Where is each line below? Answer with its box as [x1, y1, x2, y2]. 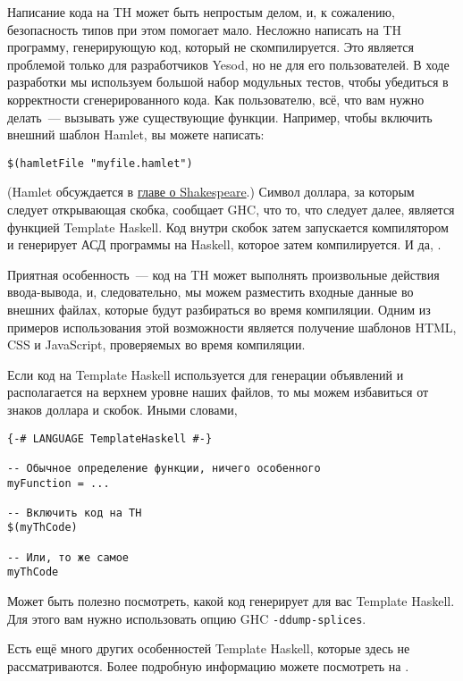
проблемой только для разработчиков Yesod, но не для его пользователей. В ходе [7, 55, 450, 73]
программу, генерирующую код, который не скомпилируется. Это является [7, 38, 414, 56]
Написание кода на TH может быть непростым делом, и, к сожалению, [7, 3, 395, 21]
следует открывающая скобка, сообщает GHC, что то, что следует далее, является [7, 200, 455, 218]
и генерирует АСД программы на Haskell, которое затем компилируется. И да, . [7, 235, 442, 254]
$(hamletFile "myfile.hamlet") [7, 156, 193, 170]
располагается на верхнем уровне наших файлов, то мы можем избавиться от [7, 383, 429, 401]
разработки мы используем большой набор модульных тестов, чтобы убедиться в [7, 72, 449, 91]
